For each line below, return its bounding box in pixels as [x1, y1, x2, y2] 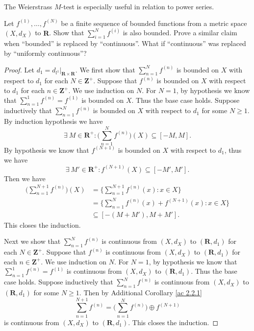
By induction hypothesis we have [4, 116, 103, 126]
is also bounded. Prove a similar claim [123, 27, 237, 38]
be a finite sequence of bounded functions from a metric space [61, 18, 247, 28]
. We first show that [75, 64, 135, 74]
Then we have [4, 173, 46, 183]
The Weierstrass [4, 1, 52, 11]
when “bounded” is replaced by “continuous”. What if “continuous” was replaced [4, 38, 246, 48]
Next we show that [4, 236, 61, 246]
